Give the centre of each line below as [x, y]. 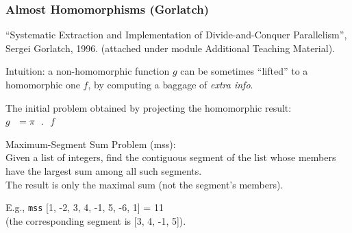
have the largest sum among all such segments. [104, 170]
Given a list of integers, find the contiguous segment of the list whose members [171, 157]
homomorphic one [43, 84]
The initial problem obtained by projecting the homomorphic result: [149, 107]
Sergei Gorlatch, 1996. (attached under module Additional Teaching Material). [170, 48]
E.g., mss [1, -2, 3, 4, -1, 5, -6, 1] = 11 [85, 207]
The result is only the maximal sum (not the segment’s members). [144, 184]
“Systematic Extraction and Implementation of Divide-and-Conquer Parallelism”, [176, 35]
